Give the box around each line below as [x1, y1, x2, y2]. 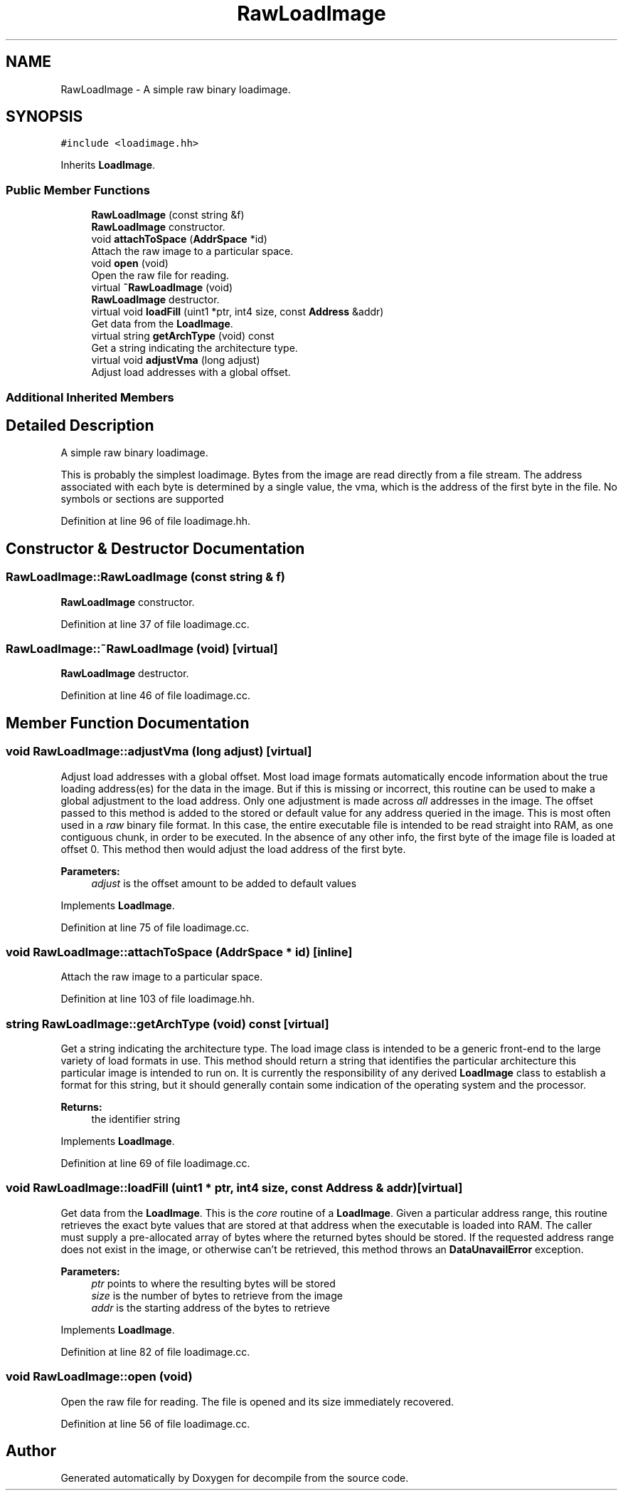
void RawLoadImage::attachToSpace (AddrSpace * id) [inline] [6, 944, 353, 959]
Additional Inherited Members [6, 389, 174, 404]
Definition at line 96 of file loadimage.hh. [60, 515, 251, 528]
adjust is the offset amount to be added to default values [91, 877, 357, 889]
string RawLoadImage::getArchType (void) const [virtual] [6, 1016, 329, 1031]
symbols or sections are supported [60, 493, 224, 506]
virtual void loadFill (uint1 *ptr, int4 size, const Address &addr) [91, 305, 384, 318]
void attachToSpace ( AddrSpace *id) [91, 233, 267, 246]
